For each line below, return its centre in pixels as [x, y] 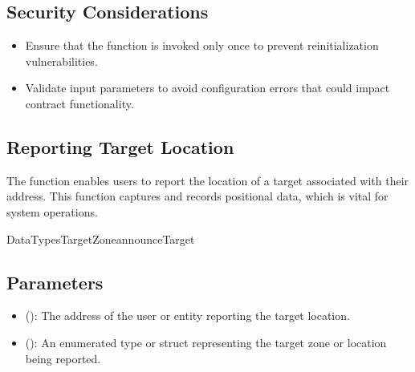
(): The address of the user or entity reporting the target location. [187, 315]
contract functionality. [79, 103]
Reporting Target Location [120, 146]
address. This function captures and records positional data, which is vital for [197, 196]
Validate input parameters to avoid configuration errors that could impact [207, 88]
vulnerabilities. [61, 61]
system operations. [52, 211]
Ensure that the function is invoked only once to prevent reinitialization [202, 45]
